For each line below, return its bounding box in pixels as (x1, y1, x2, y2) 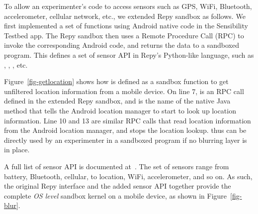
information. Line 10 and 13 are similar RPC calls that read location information (4, 115, 251, 125)
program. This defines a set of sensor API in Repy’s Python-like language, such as (4, 49, 254, 60)
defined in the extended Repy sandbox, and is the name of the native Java (4, 96, 231, 106)
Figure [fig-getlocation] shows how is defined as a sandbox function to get (4, 76, 229, 87)
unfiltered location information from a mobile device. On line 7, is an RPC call (4, 86, 244, 96)
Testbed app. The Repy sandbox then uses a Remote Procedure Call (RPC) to (4, 30, 244, 40)
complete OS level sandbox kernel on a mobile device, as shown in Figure (4, 190, 227, 201)
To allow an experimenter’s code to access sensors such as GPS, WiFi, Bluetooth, (4, 1, 252, 11)
